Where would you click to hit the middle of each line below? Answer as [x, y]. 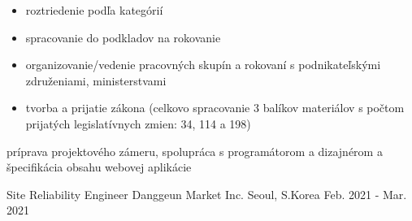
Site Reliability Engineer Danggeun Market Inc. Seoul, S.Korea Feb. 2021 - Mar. [207, 194]
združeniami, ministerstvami [96, 80]
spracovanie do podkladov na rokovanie [123, 37]
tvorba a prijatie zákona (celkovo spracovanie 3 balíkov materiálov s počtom [215, 108]
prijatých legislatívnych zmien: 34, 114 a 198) [138, 123]
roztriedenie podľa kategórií [94, 10]
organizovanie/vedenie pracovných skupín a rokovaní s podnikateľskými [203, 65]
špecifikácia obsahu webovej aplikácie [99, 167]
